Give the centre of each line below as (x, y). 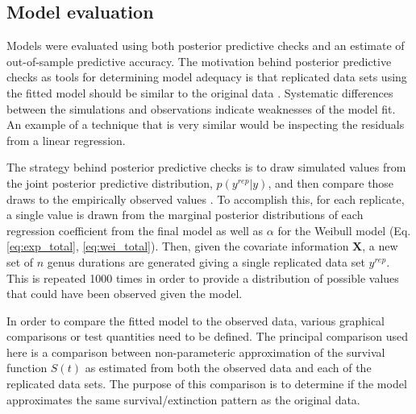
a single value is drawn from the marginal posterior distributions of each (185, 215)
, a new (380, 246)
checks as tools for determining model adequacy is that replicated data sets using (207, 77)
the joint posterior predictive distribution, (110, 182)
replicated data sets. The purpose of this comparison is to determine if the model (207, 384)
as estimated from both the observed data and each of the (228, 368)
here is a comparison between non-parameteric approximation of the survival (196, 352)
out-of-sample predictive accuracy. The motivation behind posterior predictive (199, 61)
